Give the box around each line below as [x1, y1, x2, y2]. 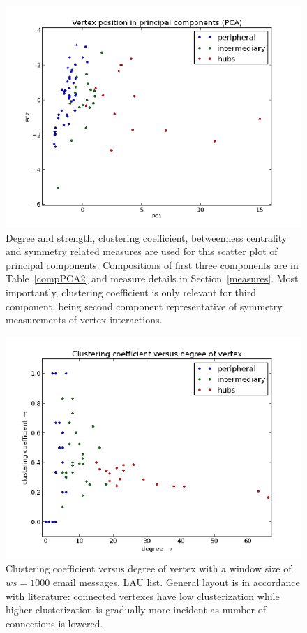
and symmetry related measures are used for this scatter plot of [6, 244, 278, 259]
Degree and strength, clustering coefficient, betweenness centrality [6, 230, 287, 245]
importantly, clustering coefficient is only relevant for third [6, 284, 256, 299]
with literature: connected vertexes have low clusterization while [6, 588, 280, 603]
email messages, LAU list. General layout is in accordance [52, 574, 300, 589]
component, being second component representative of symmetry [6, 298, 283, 313]
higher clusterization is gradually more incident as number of [6, 602, 267, 617]
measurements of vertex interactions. [6, 312, 163, 327]
